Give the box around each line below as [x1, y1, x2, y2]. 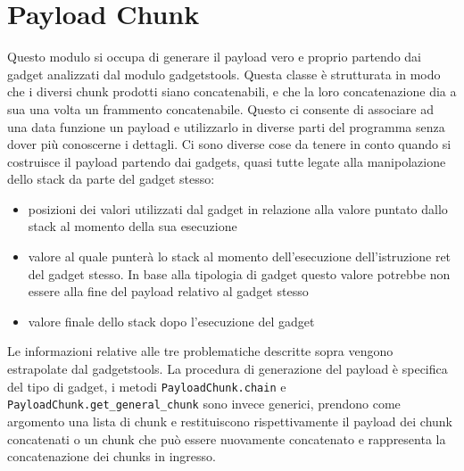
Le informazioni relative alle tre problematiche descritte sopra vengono [7, 342, 394, 360]
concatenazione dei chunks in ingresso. [7, 447, 216, 466]
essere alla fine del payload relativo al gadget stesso [28, 282, 309, 301]
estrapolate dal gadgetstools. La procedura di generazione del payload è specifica [7, 359, 448, 378]
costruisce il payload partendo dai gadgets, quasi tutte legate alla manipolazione [7, 152, 446, 170]
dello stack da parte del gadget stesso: [7, 169, 215, 188]
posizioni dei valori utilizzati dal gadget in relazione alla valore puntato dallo [28, 199, 448, 218]
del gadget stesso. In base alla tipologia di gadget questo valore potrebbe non [28, 264, 451, 283]
